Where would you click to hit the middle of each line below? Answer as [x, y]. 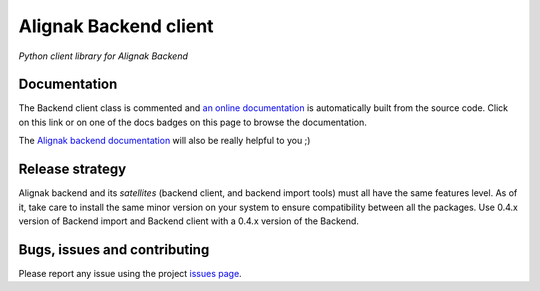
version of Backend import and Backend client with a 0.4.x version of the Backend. [189, 221]
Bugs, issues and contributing [114, 249]
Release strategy [72, 169]
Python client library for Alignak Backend [103, 56]
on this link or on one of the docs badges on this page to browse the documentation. [192, 122]
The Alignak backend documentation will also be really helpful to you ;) [164, 141]
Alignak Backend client [116, 26]
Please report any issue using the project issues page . [130, 273]
